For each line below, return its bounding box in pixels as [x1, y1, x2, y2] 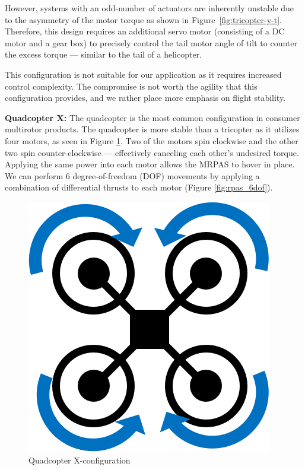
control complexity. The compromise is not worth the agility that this [5, 80, 258, 92]
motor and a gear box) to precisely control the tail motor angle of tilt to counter [5, 36, 298, 49]
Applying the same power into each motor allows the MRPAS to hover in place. [5, 158, 295, 170]
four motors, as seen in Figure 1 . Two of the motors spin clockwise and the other [5, 134, 298, 147]
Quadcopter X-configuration [28, 453, 131, 466]
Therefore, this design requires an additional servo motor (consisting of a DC [5, 25, 285, 37]
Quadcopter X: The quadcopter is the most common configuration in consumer [5, 111, 300, 123]
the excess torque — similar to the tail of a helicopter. [5, 48, 202, 61]
